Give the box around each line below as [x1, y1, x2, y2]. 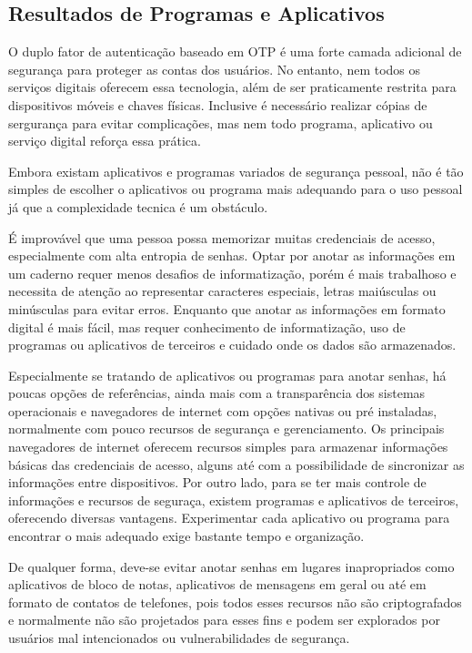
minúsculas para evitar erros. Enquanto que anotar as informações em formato [8, 299, 446, 318]
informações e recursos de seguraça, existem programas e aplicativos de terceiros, [8, 490, 459, 509]
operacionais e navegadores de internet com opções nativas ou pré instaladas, [8, 401, 437, 420]
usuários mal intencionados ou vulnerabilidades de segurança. [8, 628, 350, 648]
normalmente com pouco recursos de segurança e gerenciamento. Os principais [8, 419, 445, 438]
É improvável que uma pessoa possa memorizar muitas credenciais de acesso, [8, 228, 436, 247]
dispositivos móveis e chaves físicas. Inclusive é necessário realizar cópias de [8, 95, 427, 114]
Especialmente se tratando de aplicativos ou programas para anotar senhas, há [8, 365, 447, 384]
